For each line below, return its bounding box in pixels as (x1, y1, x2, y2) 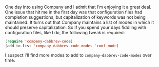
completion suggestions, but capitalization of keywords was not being (5, 14, 146, 20)
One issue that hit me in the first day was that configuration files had (5, 9, 142, 15)
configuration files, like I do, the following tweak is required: (5, 30, 125, 35)
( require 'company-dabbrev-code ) (5, 39, 73, 44)
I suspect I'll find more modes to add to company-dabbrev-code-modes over (5, 52, 152, 58)
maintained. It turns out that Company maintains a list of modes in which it (5, 19, 154, 25)
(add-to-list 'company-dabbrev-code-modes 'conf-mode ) (5, 43, 119, 48)
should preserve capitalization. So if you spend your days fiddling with (5, 25, 147, 30)
